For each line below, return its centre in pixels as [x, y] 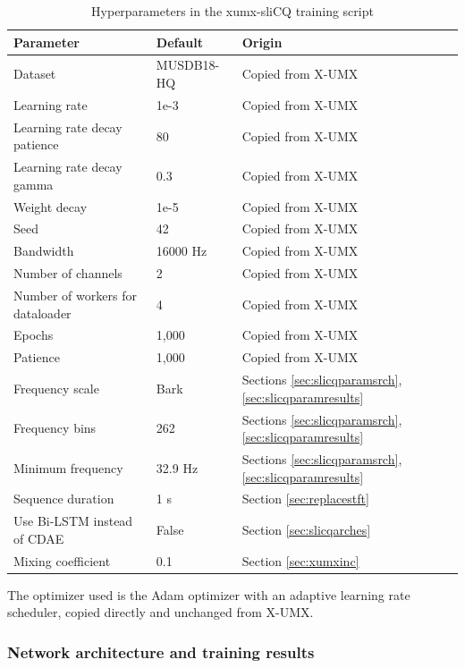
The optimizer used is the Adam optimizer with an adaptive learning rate [209, 594]
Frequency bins [55, 428]
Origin [262, 42]
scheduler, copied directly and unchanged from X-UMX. [161, 612]
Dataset [35, 74]
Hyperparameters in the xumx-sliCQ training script [232, 11]
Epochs [34, 335]
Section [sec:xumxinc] [300, 560]
